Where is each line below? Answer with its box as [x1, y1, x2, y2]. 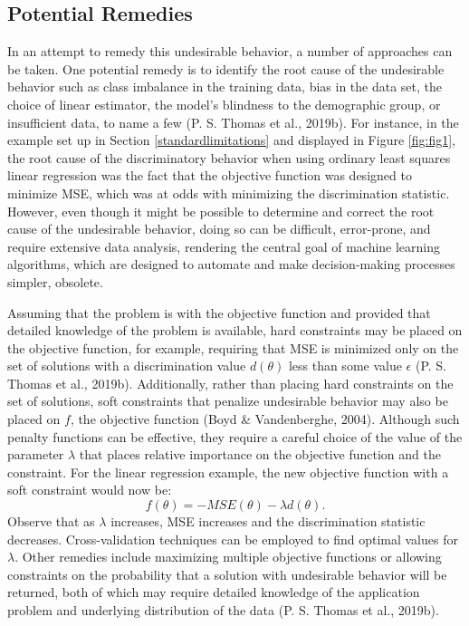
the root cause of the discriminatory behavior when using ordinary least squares [7, 148, 451, 167]
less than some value [288, 356, 402, 375]
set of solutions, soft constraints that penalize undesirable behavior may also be [7, 391, 448, 410]
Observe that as [7, 512, 95, 531]
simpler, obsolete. [7, 272, 103, 291]
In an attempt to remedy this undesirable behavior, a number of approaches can [7, 42, 453, 61]
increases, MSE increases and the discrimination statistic [110, 512, 426, 531]
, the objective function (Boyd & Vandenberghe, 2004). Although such [70, 409, 460, 429]
